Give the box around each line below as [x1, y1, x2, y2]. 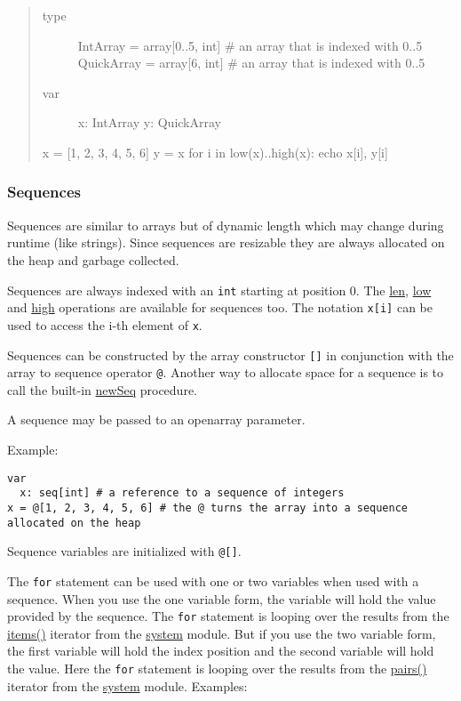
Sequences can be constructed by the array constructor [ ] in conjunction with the [7, 345, 454, 364]
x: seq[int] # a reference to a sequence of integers [20, 487, 345, 500]
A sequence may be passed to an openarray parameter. [7, 410, 306, 429]
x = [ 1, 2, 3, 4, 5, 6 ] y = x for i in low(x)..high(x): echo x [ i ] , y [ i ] [42, 142, 388, 161]
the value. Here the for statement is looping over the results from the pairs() [7, 659, 427, 677]
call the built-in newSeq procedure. [7, 380, 197, 399]
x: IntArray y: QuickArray [77, 113, 221, 132]
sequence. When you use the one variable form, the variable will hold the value [7, 589, 436, 608]
